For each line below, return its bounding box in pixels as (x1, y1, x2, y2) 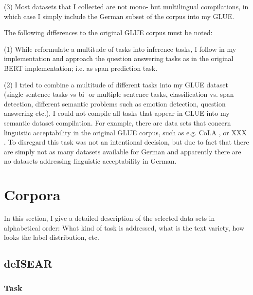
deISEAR (4, 256, 53, 271)
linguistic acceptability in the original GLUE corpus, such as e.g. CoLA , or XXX (4, 127, 247, 137)
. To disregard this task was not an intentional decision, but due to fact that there (4, 137, 249, 147)
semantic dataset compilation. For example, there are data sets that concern (4, 117, 231, 127)
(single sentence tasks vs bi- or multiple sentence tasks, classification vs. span (4, 89, 234, 99)
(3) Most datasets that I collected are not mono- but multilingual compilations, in (4, 1, 249, 11)
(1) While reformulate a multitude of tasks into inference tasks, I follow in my (4, 43, 236, 54)
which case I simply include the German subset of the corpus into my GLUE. (4, 11, 235, 21)
